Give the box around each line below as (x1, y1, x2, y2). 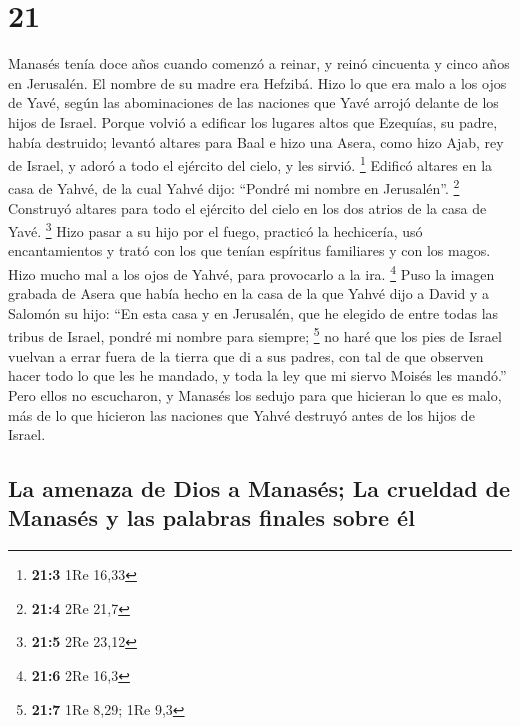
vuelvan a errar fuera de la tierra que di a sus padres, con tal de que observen (8, 345, 484, 366)
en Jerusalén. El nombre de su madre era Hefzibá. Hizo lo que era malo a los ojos (8, 72, 507, 93)
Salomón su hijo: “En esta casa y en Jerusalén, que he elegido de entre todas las (8, 302, 499, 323)
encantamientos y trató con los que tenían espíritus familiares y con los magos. (8, 240, 491, 261)
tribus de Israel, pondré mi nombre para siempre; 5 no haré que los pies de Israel (8, 323, 502, 347)
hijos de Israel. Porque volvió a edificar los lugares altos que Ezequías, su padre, (8, 111, 498, 132)
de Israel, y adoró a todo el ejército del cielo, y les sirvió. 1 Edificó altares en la (8, 152, 493, 175)
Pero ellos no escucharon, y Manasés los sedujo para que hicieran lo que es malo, (8, 384, 502, 405)
